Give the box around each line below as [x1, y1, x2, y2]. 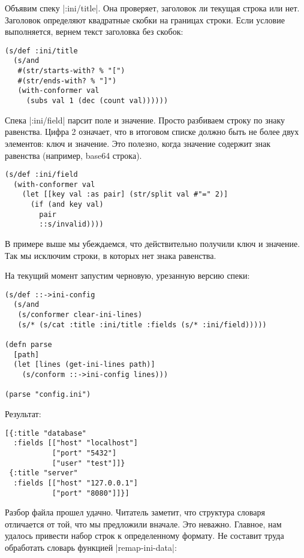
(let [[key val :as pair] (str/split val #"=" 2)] [22, 190, 228, 199]
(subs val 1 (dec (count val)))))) [26, 96, 168, 105]
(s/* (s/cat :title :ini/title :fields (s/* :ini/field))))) [17, 320, 267, 329]
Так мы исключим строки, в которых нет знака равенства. [5, 249, 216, 261]
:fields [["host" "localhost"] [13, 439, 138, 448]
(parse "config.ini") [5, 390, 91, 399]
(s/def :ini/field [5, 170, 78, 179]
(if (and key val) [30, 200, 104, 209]
